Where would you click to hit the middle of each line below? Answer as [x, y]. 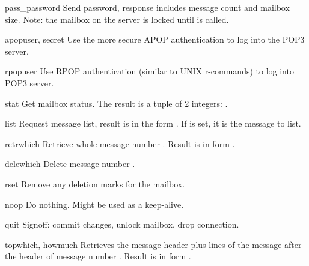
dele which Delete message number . [70, 164]
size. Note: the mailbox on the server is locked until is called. [117, 19]
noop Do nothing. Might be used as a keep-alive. [94, 204]
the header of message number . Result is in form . [98, 256]
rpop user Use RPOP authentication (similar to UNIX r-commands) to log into [149, 71]
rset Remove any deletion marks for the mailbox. [95, 183]
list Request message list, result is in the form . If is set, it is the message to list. [153, 123]
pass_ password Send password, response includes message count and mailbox [147, 7]
